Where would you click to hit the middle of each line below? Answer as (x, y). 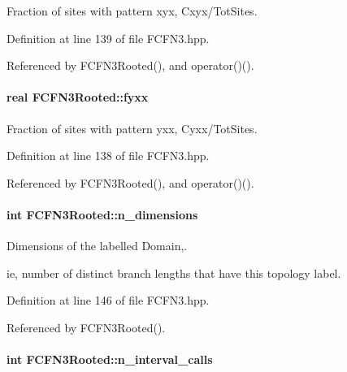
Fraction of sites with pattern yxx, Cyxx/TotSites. (132, 128)
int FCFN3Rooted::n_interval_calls (110, 359)
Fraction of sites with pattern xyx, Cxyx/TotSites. (132, 11)
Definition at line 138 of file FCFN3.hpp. (108, 156)
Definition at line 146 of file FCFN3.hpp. (108, 300)
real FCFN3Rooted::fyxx (78, 97)
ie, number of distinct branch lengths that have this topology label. (174, 273)
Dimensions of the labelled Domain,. (97, 246)
